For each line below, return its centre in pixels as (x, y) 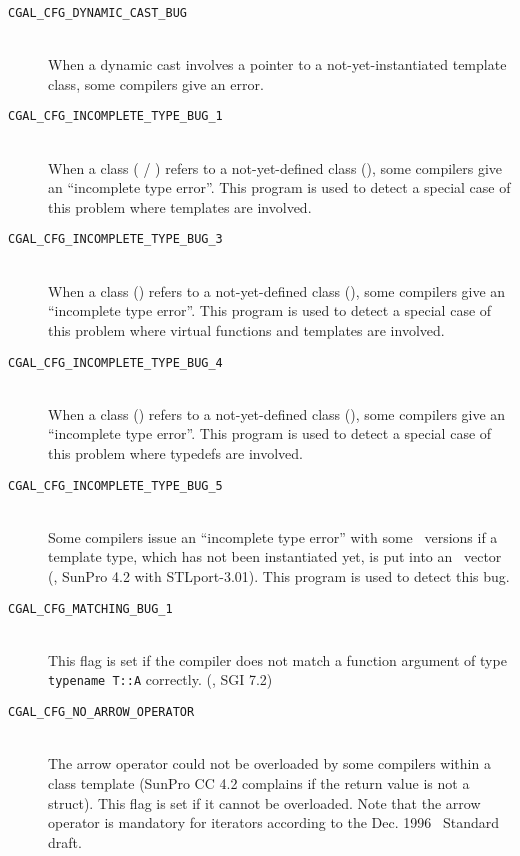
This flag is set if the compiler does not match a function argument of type (277, 659)
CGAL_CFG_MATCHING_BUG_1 (90, 608)
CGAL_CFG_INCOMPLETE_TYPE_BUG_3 (115, 239)
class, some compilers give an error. (156, 83)
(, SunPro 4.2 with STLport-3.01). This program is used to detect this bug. (279, 575)
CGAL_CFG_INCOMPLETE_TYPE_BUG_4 (115, 362)
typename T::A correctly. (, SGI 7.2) (160, 679)
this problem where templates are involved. (180, 206)
